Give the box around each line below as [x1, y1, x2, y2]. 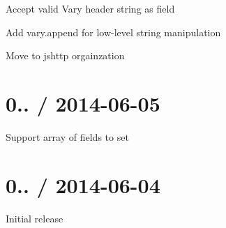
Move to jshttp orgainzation [6, 48, 125, 63]
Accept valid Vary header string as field [6, 1, 175, 15]
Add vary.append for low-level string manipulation [6, 24, 221, 39]
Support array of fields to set [6, 129, 129, 144]
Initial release [6, 211, 63, 225]
